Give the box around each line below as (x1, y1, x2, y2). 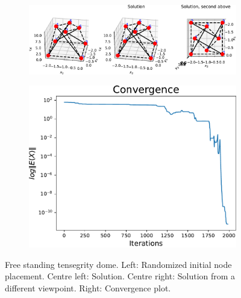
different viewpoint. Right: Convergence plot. (5, 281, 171, 294)
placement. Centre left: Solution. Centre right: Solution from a (5, 270, 236, 282)
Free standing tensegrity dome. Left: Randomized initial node (5, 258, 232, 270)
